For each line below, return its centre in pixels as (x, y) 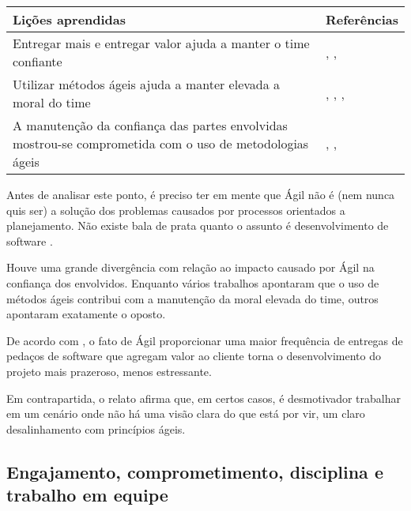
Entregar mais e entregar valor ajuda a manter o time (161, 43)
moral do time (52, 102)
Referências (362, 19)
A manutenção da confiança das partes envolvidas (150, 125)
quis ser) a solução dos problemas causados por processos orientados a (176, 210)
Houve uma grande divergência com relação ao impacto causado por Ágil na (190, 267)
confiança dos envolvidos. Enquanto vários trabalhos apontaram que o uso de (193, 282)
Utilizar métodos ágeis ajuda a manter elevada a (147, 84)
